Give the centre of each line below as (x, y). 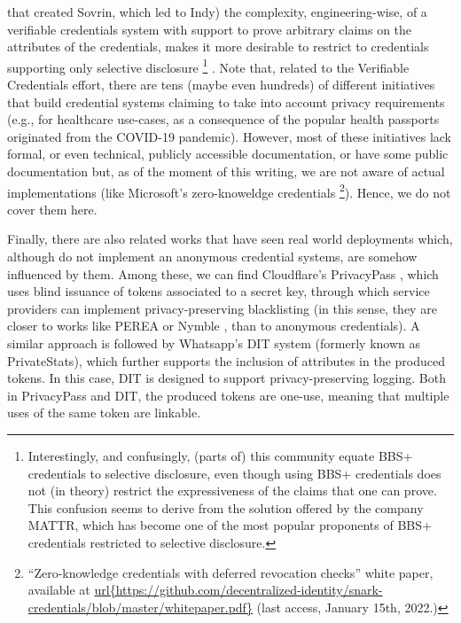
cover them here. (52, 209)
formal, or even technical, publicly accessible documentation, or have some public (228, 154)
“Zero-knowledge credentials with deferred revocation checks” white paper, (230, 572)
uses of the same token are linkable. (104, 413)
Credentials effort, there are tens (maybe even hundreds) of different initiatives (221, 85)
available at (59, 590)
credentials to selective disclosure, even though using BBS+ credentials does (234, 473)
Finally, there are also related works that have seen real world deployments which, (230, 239)
